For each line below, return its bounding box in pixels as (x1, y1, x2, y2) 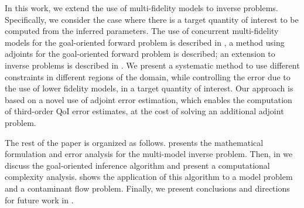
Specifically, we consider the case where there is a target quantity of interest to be (5, 13, 299, 25)
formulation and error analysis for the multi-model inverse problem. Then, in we (5, 148, 293, 160)
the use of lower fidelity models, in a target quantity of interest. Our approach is (5, 82, 293, 94)
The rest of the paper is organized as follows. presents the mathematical (5, 136, 264, 148)
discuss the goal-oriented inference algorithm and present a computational (5, 159, 270, 171)
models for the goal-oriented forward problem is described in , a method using (5, 36, 285, 48)
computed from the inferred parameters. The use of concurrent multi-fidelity (5, 25, 279, 37)
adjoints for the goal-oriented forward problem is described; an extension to (5, 47, 275, 60)
